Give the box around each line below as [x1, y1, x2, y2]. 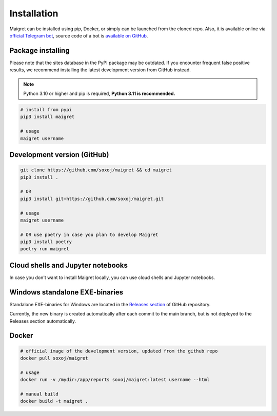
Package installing [9, 46, 70, 55]
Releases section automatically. [9, 318, 76, 324]
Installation [9, 8, 58, 19]
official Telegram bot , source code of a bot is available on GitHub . [9, 32, 148, 38]
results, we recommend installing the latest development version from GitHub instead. [9, 67, 191, 73]
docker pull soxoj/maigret [20, 355, 88, 361]
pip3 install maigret [20, 114, 75, 120]
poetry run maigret [20, 246, 69, 252]
